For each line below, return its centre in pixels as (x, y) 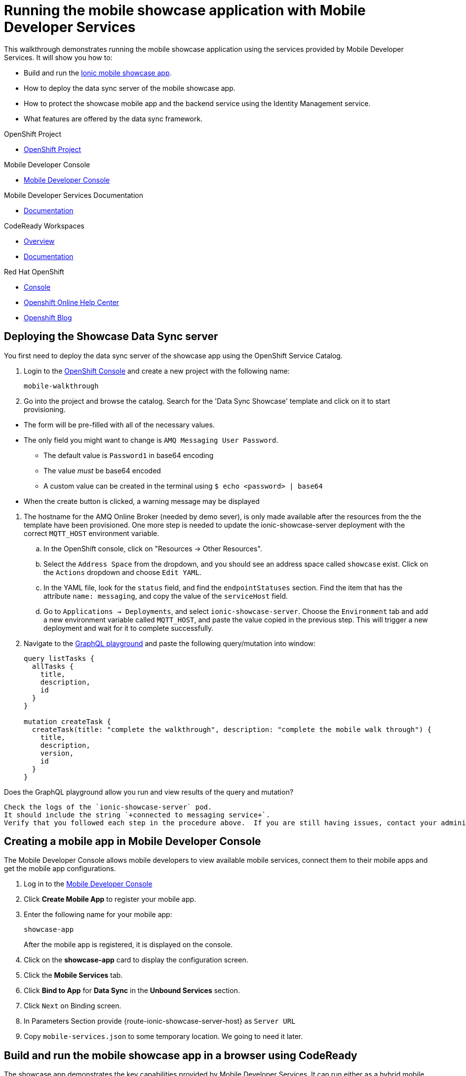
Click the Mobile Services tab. (73, 975)
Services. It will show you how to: (58, 57)
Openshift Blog (48, 317)
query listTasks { (59, 658)
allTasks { (53, 666)
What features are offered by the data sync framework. (113, 118)
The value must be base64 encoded (102, 470)
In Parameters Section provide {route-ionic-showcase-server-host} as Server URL (160, 1021)
